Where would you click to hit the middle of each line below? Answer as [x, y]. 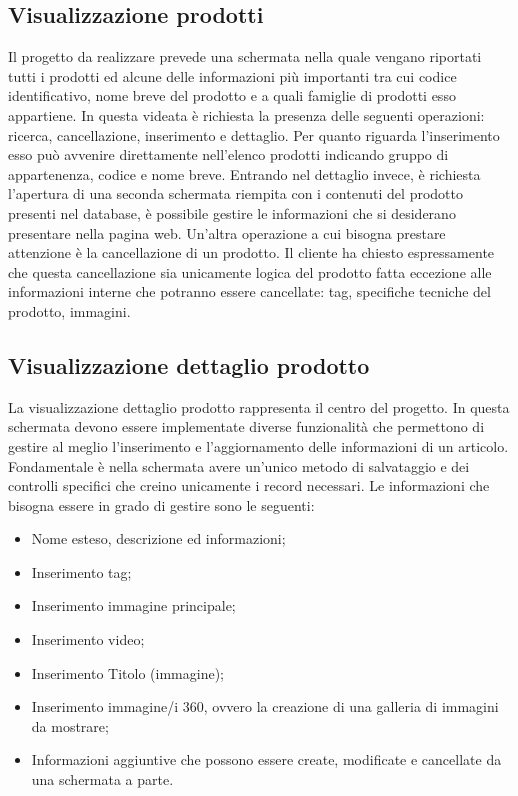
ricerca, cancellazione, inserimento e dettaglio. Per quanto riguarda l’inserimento [254, 134]
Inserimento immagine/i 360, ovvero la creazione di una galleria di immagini [265, 706]
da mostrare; [70, 725]
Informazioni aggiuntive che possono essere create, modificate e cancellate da [266, 759]
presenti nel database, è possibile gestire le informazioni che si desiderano [232, 212]
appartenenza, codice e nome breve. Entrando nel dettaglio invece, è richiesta [244, 173]
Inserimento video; [88, 639]
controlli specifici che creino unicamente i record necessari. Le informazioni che [249, 485]
